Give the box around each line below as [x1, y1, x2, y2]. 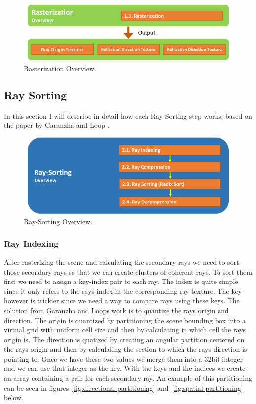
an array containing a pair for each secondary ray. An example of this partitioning [4, 373, 252, 383]
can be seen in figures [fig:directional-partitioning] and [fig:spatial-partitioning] [4, 382, 243, 393]
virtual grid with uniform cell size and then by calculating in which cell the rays [4, 324, 246, 335]
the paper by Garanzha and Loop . [4, 120, 110, 130]
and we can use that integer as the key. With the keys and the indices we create [4, 363, 246, 373]
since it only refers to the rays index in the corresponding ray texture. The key [4, 285, 242, 296]
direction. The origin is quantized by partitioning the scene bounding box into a [4, 315, 246, 325]
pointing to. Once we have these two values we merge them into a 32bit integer [4, 353, 243, 364]
